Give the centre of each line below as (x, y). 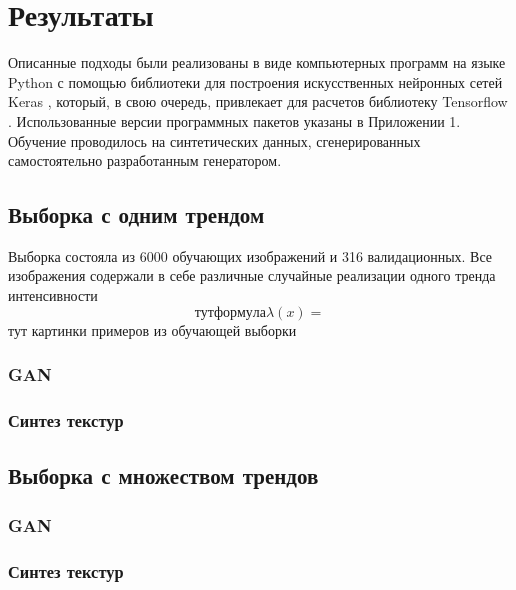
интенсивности (53, 295)
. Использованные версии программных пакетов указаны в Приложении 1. (234, 120)
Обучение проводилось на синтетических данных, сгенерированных (214, 140)
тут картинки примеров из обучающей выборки (152, 329)
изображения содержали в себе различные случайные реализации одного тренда (252, 275)
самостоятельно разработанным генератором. (145, 160)
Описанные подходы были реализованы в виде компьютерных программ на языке (257, 62)
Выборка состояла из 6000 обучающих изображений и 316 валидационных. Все (250, 255)
